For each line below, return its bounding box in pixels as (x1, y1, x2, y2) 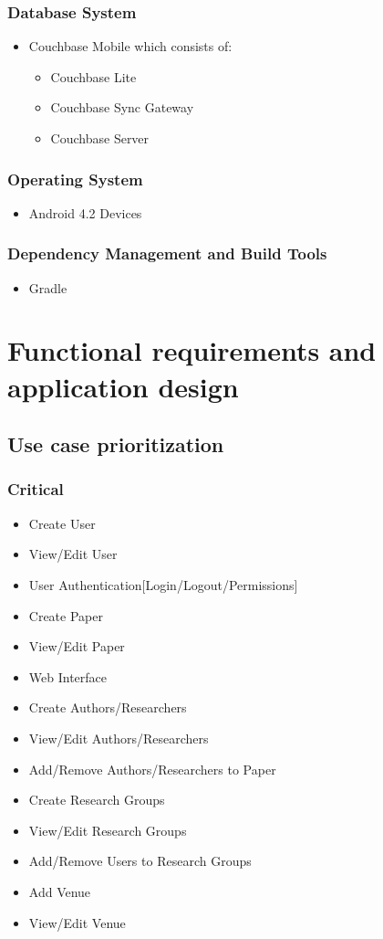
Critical (7, 478, 64, 501)
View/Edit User (28, 544, 118, 564)
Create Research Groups (28, 790, 165, 809)
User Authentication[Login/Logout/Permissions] (28, 575, 298, 594)
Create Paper (28, 606, 103, 625)
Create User (28, 513, 96, 533)
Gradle (28, 278, 67, 297)
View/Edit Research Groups (28, 820, 187, 839)
